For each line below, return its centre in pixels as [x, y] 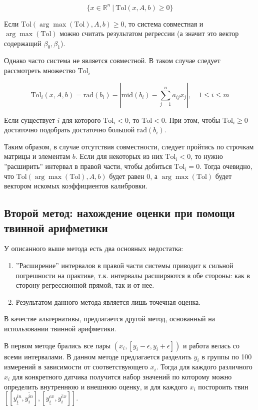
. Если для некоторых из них [119, 156]
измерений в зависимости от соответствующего [76, 367]
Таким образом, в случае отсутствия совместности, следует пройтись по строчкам [129, 146]
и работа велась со [211, 345]
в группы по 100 [227, 356]
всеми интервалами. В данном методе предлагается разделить [98, 356]
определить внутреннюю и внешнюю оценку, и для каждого [96, 386]
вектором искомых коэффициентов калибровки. [76, 186]
